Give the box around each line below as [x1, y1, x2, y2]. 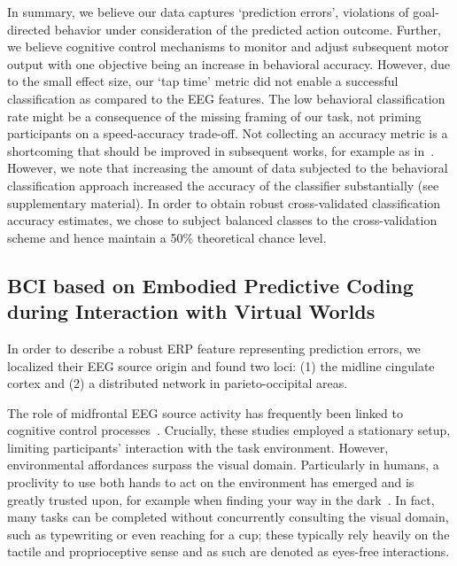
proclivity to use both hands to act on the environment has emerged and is [7, 473, 414, 492]
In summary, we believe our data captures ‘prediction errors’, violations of [7, 3, 409, 20]
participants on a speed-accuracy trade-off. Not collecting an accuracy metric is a [7, 124, 448, 143]
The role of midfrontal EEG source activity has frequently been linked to [7, 403, 403, 422]
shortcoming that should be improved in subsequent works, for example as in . [7, 141, 435, 159]
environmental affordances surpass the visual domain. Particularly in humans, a [7, 455, 439, 474]
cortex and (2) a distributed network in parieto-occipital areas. [7, 374, 348, 392]
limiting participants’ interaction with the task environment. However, [7, 438, 389, 456]
